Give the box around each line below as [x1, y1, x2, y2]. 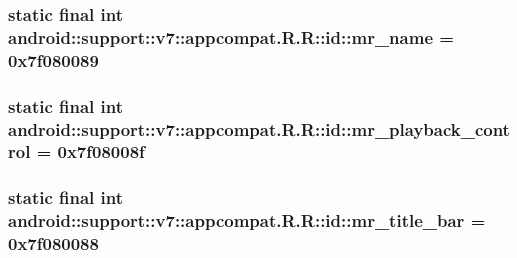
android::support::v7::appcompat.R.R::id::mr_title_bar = [8, 208, 486, 233]
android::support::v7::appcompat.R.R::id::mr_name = [8, 24, 454, 49]
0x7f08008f [57, 139, 145, 164]
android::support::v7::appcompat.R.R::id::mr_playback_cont [8, 116, 510, 141]
